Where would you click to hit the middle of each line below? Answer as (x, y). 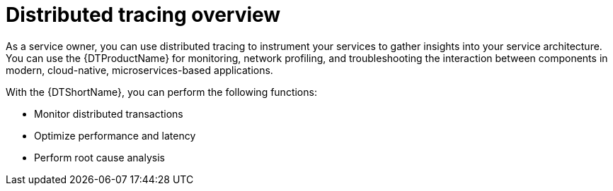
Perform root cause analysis (99, 157)
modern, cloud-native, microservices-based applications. (139, 70)
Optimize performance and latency (115, 135)
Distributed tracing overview (143, 15)
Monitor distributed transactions (109, 113)
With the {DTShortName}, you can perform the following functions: (161, 92)
